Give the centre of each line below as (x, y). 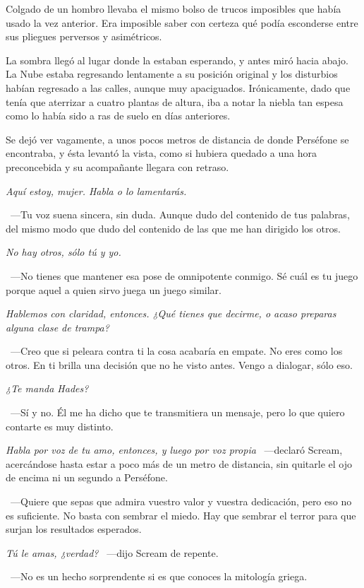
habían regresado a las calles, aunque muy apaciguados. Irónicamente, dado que (178, 87)
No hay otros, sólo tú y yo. (63, 252)
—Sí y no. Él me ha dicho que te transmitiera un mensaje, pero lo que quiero (177, 412)
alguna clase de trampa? (57, 327)
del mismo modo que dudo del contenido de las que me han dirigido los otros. (173, 228)
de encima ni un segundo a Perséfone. (87, 477)
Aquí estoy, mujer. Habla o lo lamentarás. (96, 190)
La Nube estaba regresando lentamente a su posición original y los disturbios (172, 74)
